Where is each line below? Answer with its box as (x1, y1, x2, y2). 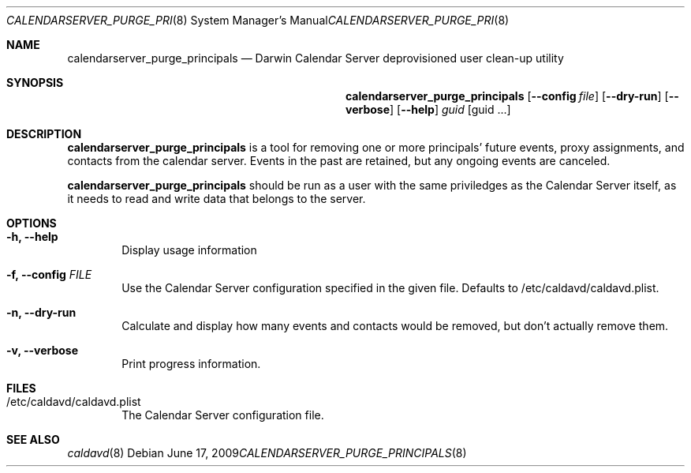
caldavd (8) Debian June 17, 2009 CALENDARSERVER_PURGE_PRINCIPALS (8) (67, 446, 467, 460)
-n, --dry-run (6, 306, 77, 319)
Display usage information (121, 243, 257, 257)
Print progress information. (121, 357, 261, 370)
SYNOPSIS (6, 76, 64, 89)
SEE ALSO (6, 433, 60, 446)
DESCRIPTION (6, 127, 82, 141)
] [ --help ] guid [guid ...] (390, 103, 511, 116)
